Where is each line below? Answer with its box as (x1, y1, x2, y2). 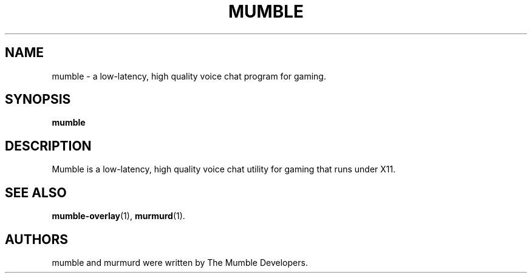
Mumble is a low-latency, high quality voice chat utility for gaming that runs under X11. (52, 164, 396, 175)
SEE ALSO (5, 185, 67, 200)
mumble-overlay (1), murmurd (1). (52, 211, 185, 222)
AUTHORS (5, 231, 69, 247)
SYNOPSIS (5, 92, 71, 107)
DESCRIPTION (5, 138, 92, 154)
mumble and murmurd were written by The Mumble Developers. (52, 257, 308, 268)
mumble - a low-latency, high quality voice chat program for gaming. (52, 70, 326, 81)
